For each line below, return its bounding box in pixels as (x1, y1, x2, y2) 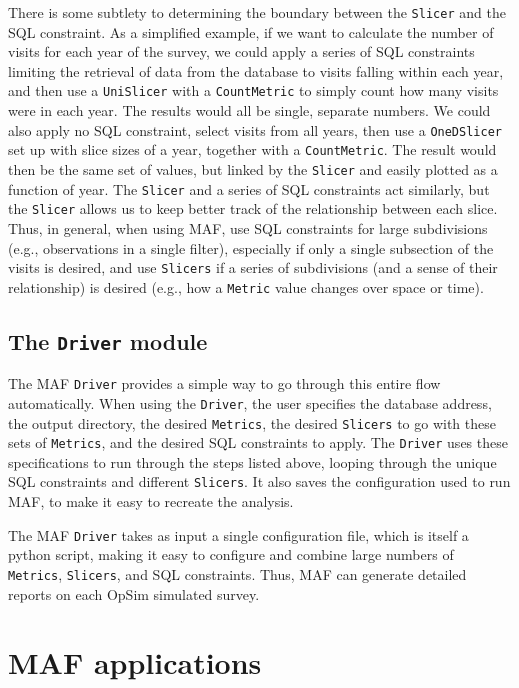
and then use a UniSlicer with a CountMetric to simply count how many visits (8, 80, 499, 101)
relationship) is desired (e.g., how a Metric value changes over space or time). (8, 276, 484, 297)
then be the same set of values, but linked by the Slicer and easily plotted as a (8, 159, 498, 179)
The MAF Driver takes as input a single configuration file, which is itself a (8, 524, 469, 545)
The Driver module (8, 325, 208, 356)
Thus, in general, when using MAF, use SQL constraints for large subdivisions (8, 217, 488, 238)
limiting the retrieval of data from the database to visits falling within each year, (8, 60, 504, 81)
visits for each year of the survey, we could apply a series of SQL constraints (8, 41, 475, 62)
